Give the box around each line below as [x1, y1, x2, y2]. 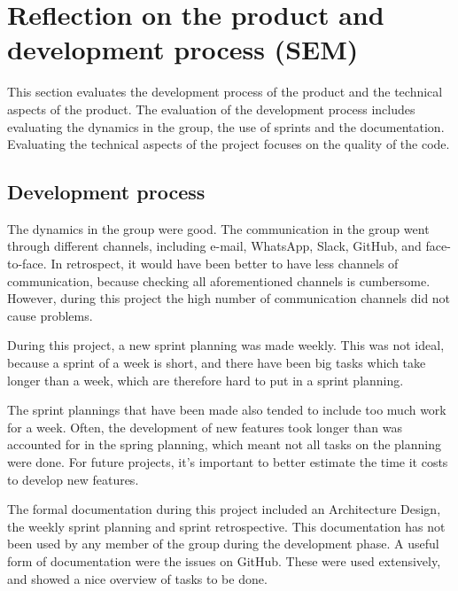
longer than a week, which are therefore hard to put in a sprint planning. [7, 370, 404, 389]
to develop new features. [7, 470, 139, 488]
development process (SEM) [7, 31, 359, 67]
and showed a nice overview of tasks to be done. [7, 569, 268, 587]
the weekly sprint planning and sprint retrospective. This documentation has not [7, 517, 446, 535]
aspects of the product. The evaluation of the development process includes [7, 99, 415, 118]
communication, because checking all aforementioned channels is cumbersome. [7, 271, 431, 290]
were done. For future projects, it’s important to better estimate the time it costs [7, 453, 448, 471]
